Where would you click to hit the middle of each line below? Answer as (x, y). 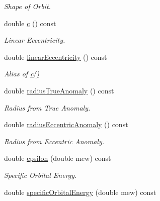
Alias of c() (22, 74)
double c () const (30, 23)
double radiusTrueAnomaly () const (59, 90)
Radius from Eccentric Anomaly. (54, 141)
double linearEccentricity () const (56, 57)
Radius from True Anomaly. (47, 107)
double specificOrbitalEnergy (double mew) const (80, 192)
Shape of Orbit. (27, 6)
